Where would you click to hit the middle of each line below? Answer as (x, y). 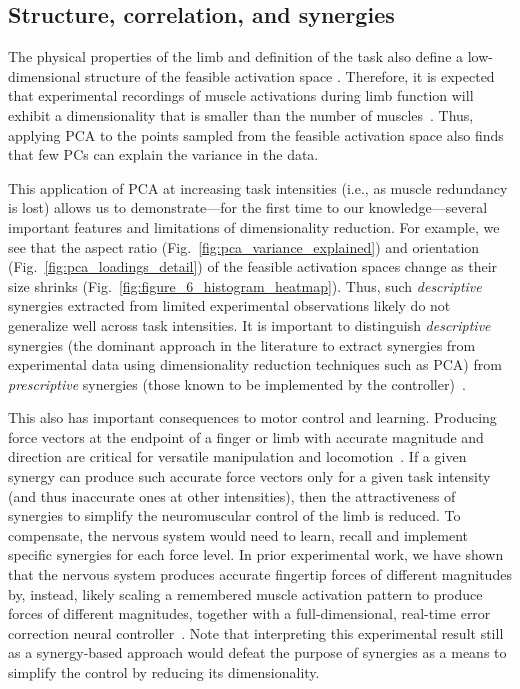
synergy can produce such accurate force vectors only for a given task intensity (249, 476)
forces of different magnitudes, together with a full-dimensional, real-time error (249, 613)
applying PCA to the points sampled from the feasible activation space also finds (256, 134)
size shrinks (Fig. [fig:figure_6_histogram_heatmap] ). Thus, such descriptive (245, 285)
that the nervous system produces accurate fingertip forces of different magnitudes (260, 574)
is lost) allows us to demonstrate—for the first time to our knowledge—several (248, 207)
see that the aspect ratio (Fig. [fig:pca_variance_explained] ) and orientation (244, 246)
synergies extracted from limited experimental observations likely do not (229, 305)
